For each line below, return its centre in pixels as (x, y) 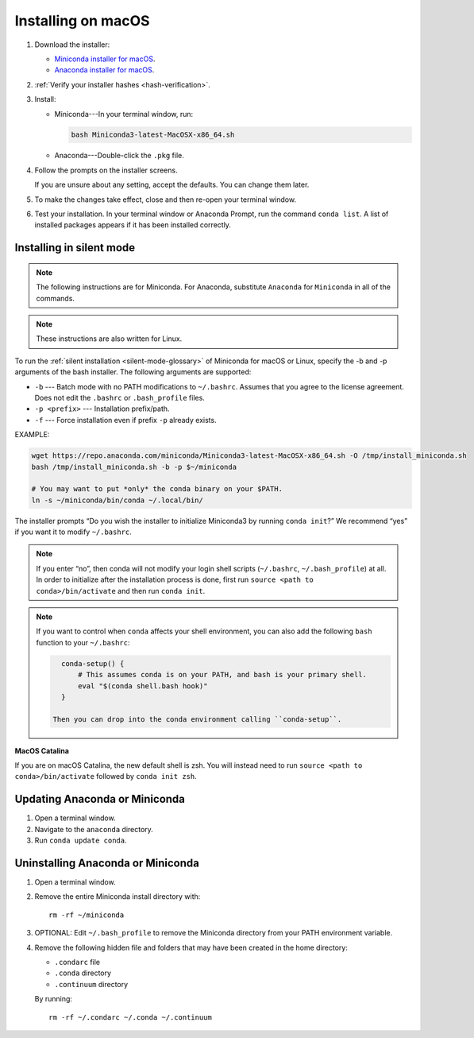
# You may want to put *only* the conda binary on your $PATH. (157, 489)
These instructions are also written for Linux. (109, 339)
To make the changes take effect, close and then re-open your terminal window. (166, 199)
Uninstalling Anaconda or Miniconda (107, 863)
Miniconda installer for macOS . (105, 59)
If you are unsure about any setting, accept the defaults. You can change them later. (172, 185)
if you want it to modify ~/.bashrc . (73, 532)
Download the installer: (72, 45)
